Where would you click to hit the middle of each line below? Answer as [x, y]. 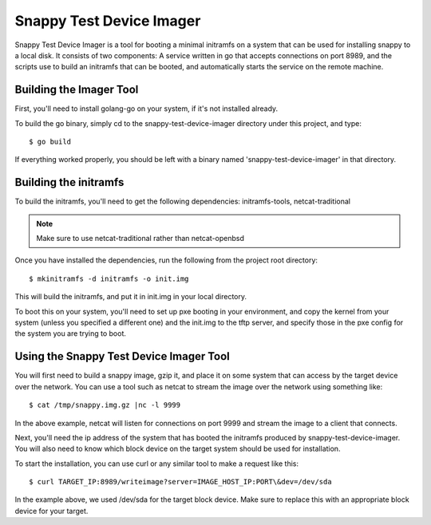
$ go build [50, 142]
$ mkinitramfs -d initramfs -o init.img [109, 278]
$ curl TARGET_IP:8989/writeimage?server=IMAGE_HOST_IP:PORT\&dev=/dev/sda [180, 482]
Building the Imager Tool [77, 90]
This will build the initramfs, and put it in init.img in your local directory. [131, 297]
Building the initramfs [69, 182]
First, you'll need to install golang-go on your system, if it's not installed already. [146, 109]
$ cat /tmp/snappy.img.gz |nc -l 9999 [105, 405]
